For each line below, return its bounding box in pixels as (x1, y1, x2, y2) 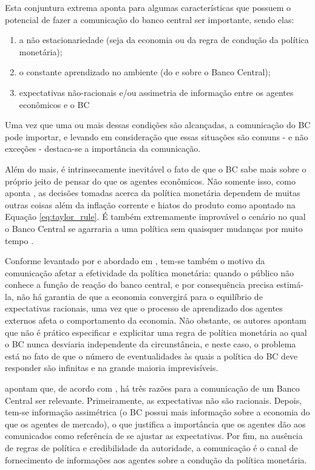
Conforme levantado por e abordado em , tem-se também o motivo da (5, 254, 265, 267)
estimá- (276, 278, 303, 291)
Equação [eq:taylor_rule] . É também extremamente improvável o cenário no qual (5, 210, 306, 223)
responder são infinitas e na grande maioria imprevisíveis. (5, 361, 218, 374)
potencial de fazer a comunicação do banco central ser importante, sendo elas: (5, 13, 294, 26)
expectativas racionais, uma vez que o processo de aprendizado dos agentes (5, 302, 283, 315)
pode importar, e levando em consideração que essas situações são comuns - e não (5, 130, 308, 143)
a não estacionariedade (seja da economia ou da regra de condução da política (19, 33, 309, 46)
